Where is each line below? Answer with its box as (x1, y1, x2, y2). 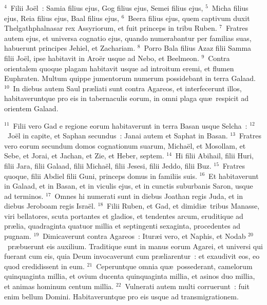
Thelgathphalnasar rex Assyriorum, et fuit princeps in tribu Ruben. (4, 23, 217, 33)
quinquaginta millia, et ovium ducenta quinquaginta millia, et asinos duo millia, (4, 271, 255, 281)
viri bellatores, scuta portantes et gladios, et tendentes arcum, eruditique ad (4, 210, 243, 221)
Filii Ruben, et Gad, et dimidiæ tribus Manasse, (107, 200, 260, 211)
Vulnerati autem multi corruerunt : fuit (125, 281, 250, 292)
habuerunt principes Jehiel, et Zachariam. (4, 43, 136, 53)
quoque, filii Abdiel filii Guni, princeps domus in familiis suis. (4, 170, 197, 181)
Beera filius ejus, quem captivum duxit (128, 12, 250, 23)
